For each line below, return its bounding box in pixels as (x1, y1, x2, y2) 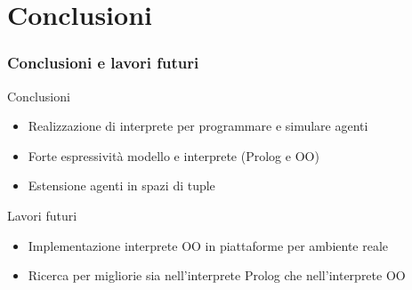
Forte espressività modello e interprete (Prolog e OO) (28, 146, 319, 165)
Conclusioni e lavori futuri (7, 52, 199, 74)
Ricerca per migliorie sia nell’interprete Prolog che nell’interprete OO (28, 266, 406, 285)
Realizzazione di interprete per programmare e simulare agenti (28, 117, 368, 135)
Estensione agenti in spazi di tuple (28, 176, 215, 195)
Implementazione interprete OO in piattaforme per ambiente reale (28, 236, 389, 254)
